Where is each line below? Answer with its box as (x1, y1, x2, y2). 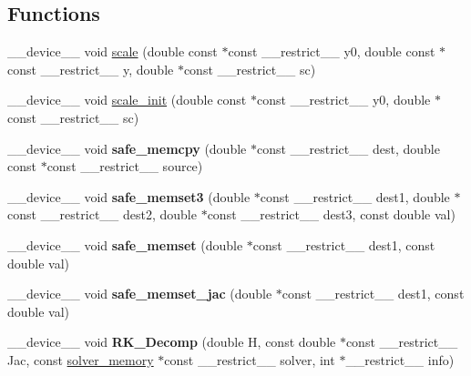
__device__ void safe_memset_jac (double (7, 284, 272, 303)
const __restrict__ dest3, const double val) (207, 205, 456, 224)
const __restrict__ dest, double (256, 138, 440, 158)
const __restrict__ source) (46, 157, 203, 176)
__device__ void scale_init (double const (7, 90, 247, 109)
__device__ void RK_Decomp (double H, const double (7, 332, 336, 351)
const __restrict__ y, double (7, 59, 174, 78)
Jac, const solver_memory (7, 350, 154, 369)
